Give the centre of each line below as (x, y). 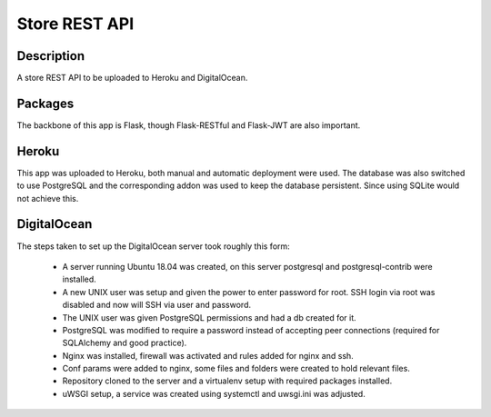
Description (51, 56)
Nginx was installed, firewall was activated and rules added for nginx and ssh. (208, 355)
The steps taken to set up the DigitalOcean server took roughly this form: (153, 246)
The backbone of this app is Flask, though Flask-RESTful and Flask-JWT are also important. (189, 125)
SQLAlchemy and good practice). (125, 343)
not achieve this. (48, 198)
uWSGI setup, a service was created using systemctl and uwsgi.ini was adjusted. (214, 393)
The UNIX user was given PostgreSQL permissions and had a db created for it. (209, 317)
